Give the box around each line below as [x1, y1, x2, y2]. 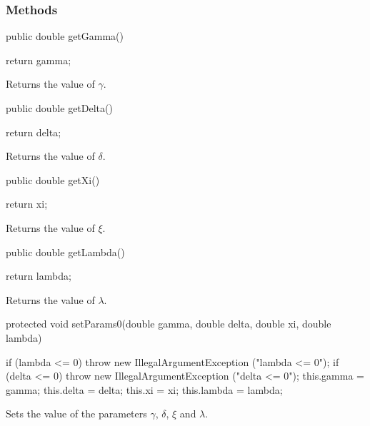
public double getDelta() [6, 101, 113, 115]
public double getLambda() [6, 244, 125, 259]
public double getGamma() [6, 29, 124, 44]
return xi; [6, 196, 48, 211]
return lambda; [6, 268, 71, 283]
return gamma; [6, 52, 71, 67]
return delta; [6, 124, 61, 139]
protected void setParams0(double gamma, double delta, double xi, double [6, 316, 331, 331]
